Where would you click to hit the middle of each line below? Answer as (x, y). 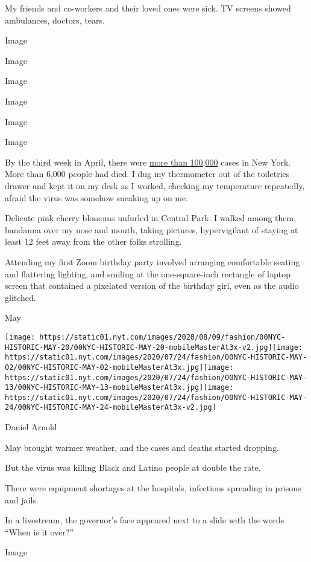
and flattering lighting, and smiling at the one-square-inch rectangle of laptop (148, 273)
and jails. (22, 499)
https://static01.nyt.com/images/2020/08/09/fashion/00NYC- (162, 337)
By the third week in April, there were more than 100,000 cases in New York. (148, 162)
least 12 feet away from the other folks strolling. (93, 241)
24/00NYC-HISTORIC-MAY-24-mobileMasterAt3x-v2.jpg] (111, 408)
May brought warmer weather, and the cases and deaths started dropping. (142, 447)
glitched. (20, 297)
